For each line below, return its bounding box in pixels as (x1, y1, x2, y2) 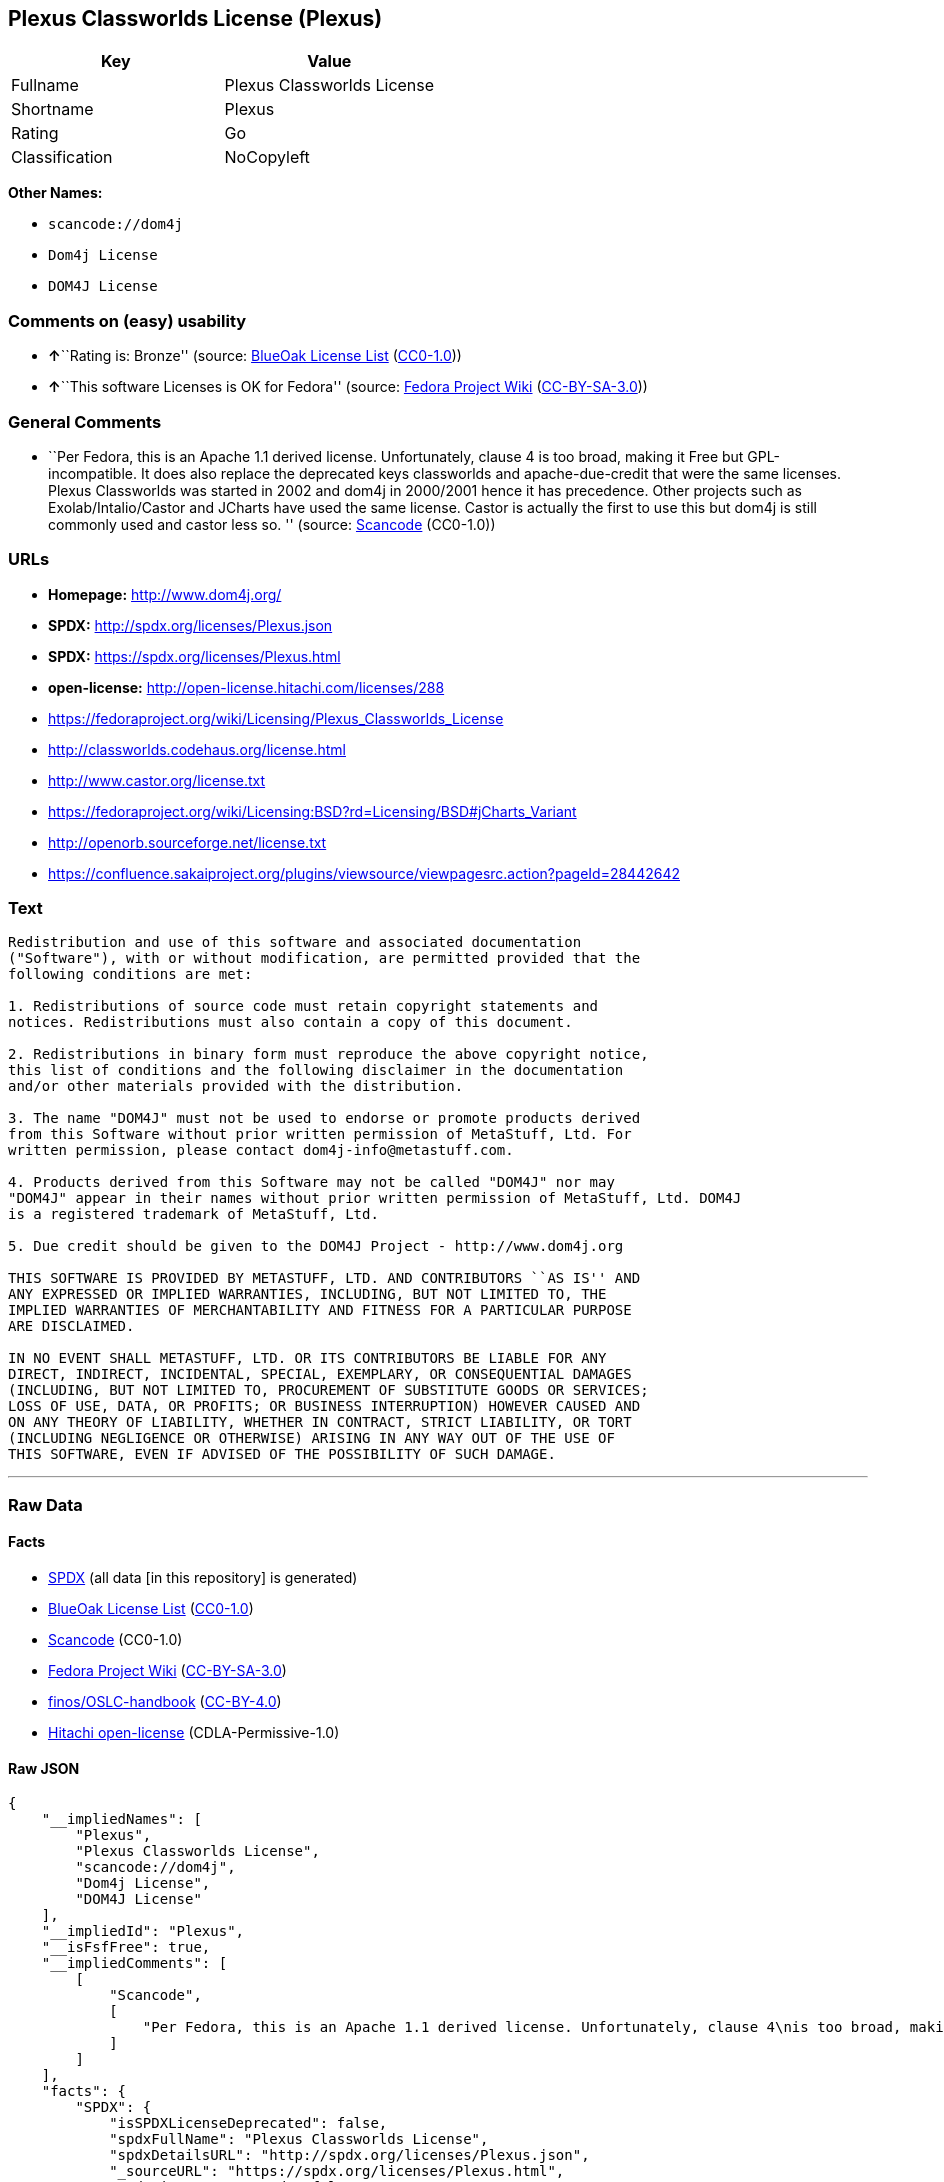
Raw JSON (8, 1759, 80, 1777)
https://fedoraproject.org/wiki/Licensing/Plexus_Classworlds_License (48, 709, 504, 727)
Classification (11, 147, 113, 168)
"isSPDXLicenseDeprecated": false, (109, 2115, 388, 2132)
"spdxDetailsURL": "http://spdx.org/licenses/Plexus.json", (109, 2147, 590, 2164)
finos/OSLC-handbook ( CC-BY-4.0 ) (48, 1693, 282, 1711)
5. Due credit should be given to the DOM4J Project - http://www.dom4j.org (8, 1238, 624, 1255)
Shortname (11, 99, 94, 120)
